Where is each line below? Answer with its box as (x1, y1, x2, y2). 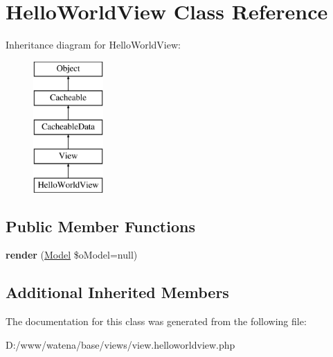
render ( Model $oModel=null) (6, 247, 138, 262)
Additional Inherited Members (6, 281, 229, 303)
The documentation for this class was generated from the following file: (6, 314, 307, 329)
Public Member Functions (6, 215, 195, 236)
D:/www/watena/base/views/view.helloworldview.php (6, 337, 235, 351)
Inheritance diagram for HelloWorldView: (6, 37, 181, 52)
